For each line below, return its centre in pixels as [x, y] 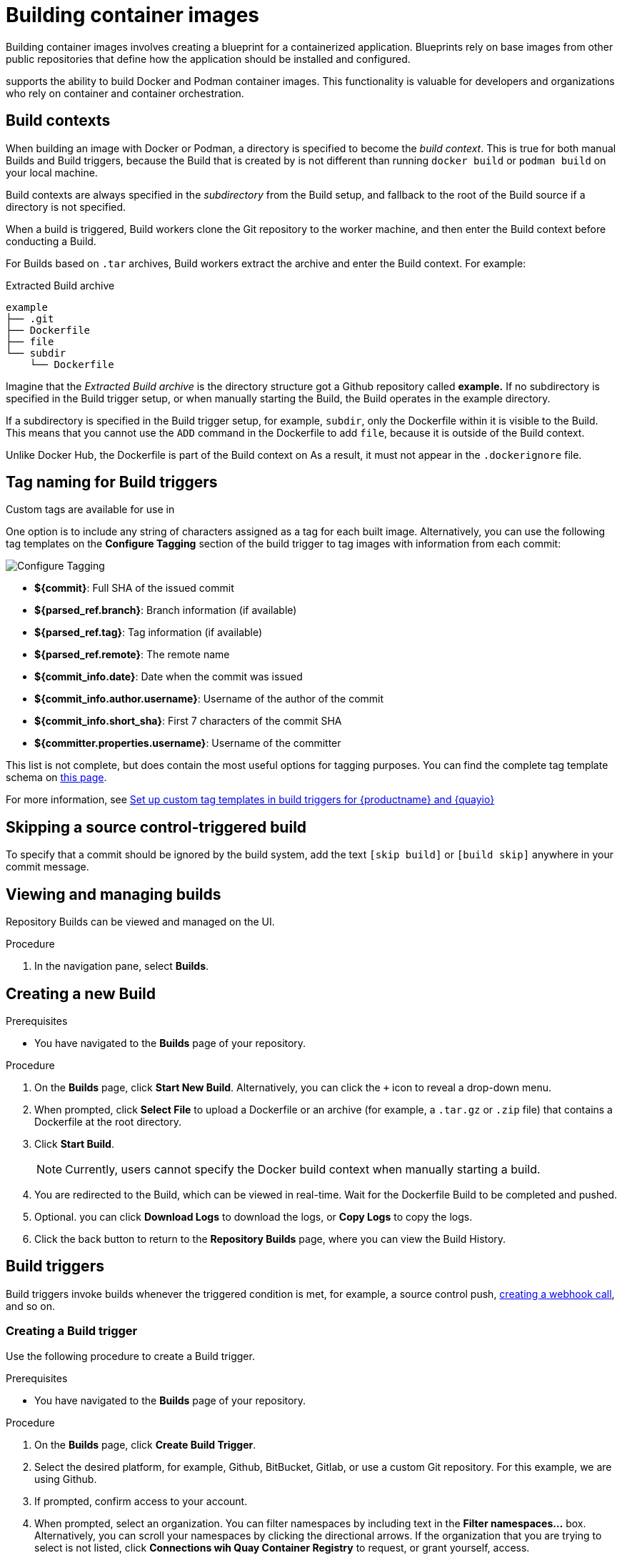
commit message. [47, 867]
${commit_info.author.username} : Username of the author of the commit [209, 699]
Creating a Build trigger [72, 1331]
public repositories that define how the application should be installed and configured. [208, 59]
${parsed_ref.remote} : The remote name [132, 655]
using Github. [66, 1479]
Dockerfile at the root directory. [108, 1121]
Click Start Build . [74, 1143]
